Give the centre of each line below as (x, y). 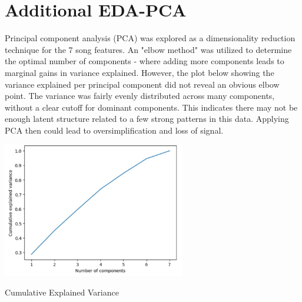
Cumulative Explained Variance (62, 292)
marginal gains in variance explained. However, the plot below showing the (140, 72)
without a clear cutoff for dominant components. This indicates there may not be (151, 107)
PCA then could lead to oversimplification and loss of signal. (114, 130)
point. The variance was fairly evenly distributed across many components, (140, 96)
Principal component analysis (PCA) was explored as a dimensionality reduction (150, 38)
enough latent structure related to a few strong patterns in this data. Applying (147, 119)
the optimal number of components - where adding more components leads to (145, 61)
